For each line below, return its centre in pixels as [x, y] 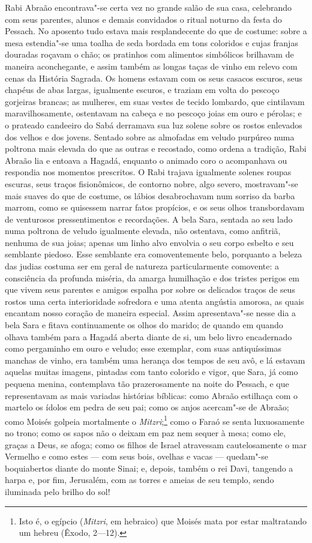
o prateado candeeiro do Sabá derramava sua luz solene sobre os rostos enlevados [154, 124]
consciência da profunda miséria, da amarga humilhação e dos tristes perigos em [152, 277]
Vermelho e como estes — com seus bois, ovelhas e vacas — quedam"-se [136, 456]
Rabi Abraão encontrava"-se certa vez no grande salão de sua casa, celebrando [148, 7]
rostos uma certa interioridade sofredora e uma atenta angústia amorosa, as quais [154, 301]
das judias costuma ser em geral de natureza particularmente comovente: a [142, 266]
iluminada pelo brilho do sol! [58, 491]
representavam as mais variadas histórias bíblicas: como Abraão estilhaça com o [151, 395]
